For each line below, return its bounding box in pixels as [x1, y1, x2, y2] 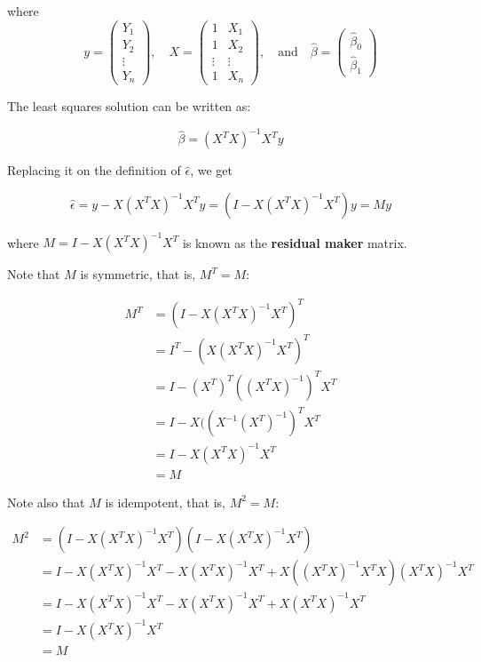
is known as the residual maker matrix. [182, 233, 407, 251]
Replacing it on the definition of [7, 161, 181, 179]
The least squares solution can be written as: [7, 97, 251, 116]
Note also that [7, 492, 85, 511]
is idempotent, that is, [105, 492, 225, 511]
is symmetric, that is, [80, 265, 196, 283]
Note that [7, 265, 60, 283]
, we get [190, 161, 233, 179]
